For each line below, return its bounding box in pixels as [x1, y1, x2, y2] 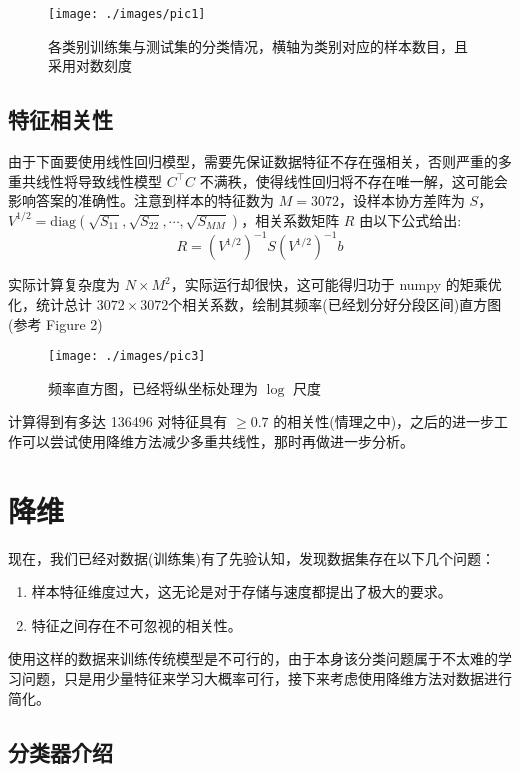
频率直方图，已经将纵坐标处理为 [48, 377, 258, 398]
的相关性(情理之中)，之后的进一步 [273, 411, 495, 432]
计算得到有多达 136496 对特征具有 [8, 411, 228, 432]
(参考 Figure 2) [8, 313, 103, 334]
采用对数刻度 [48, 55, 132, 76]
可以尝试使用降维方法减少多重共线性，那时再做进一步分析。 [21, 430, 414, 451]
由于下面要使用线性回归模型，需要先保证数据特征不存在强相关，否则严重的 [8, 151, 498, 172]
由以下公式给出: [359, 209, 462, 230]
